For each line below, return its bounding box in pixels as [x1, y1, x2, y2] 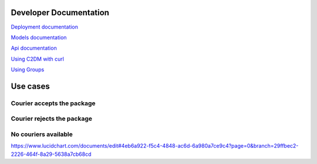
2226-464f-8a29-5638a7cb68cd [11, 151, 92, 158]
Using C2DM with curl [11, 55, 65, 62]
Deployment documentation [11, 23, 79, 30]
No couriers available [11, 130, 73, 138]
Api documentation [11, 44, 57, 52]
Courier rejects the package [11, 114, 92, 123]
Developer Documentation [11, 8, 110, 18]
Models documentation [11, 34, 67, 41]
